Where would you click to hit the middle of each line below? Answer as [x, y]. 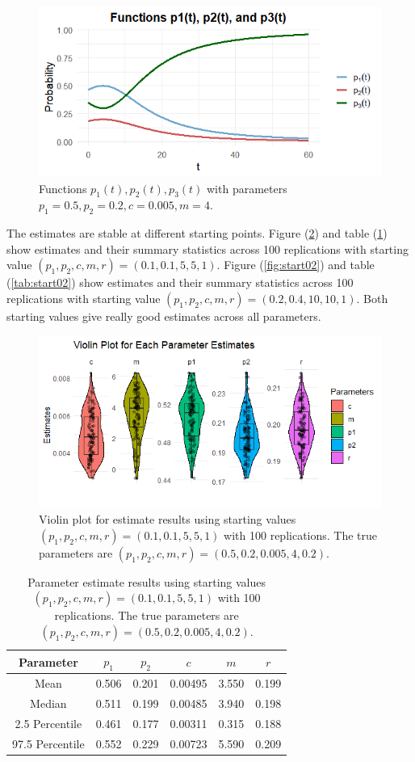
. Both [372, 298]
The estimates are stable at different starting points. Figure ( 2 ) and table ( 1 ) [197, 233]
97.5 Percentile [48, 743]
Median [48, 703]
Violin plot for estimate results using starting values [168, 519]
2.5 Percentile [48, 723]
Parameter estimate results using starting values [147, 581]
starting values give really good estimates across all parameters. [164, 316]
